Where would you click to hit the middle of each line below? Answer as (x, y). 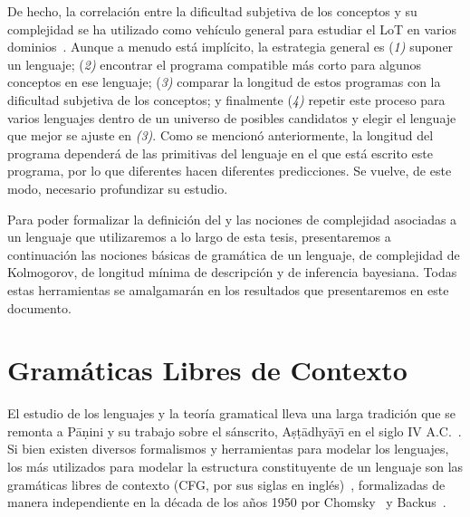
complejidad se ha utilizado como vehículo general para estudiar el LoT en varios (232, 29)
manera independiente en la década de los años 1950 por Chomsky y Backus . (227, 502)
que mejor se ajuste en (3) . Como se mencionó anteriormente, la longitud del (221, 135)
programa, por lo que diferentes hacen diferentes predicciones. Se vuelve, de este (230, 171)
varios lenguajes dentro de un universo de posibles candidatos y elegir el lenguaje (232, 117)
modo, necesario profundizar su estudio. (118, 188)
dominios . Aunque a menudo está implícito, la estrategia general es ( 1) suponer (230, 47)
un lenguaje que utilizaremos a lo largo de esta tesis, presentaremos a (199, 237)
